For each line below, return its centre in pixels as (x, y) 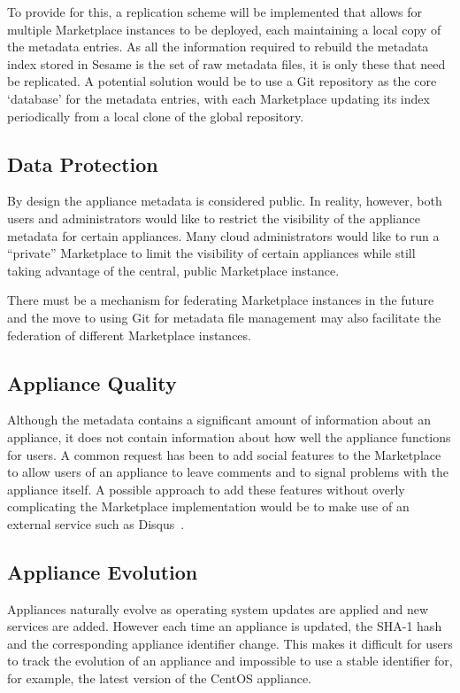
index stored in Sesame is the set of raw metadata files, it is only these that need (226, 63)
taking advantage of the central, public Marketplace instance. (173, 270)
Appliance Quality (92, 382)
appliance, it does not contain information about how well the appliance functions (229, 436)
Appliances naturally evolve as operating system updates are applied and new (218, 608)
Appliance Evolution (103, 571)
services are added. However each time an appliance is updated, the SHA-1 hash (225, 626)
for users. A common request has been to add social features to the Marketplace (224, 454)
